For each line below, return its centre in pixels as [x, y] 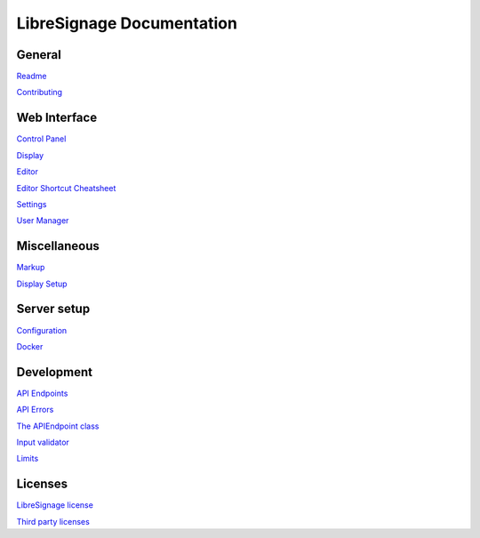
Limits [28, 459]
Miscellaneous [58, 246]
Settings [32, 204]
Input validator [43, 442]
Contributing [39, 92]
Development [55, 372]
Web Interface [57, 118]
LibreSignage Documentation [127, 23]
